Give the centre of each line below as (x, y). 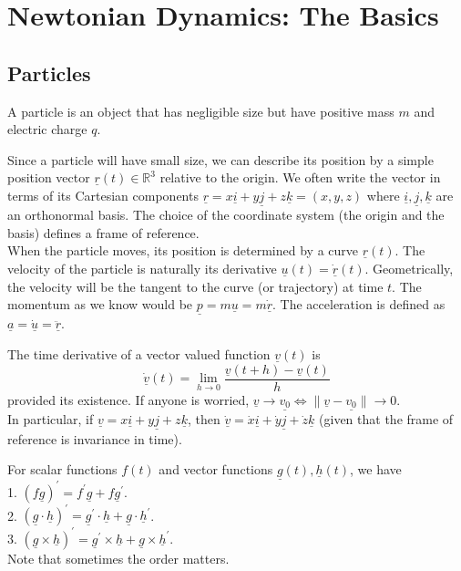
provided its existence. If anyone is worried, (128, 399)
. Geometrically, (409, 268)
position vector (49, 177)
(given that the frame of (386, 419)
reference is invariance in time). (95, 438)
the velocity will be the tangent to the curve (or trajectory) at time (195, 286)
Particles (49, 73)
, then (204, 419)
